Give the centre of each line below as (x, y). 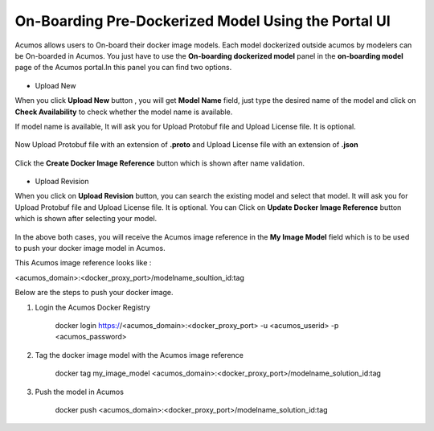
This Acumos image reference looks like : (83, 263)
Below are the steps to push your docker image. (94, 293)
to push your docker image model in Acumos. (90, 248)
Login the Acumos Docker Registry (92, 307)
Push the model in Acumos (80, 392)
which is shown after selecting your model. (86, 219)
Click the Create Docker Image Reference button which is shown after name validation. (160, 163)
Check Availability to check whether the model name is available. (124, 112)
